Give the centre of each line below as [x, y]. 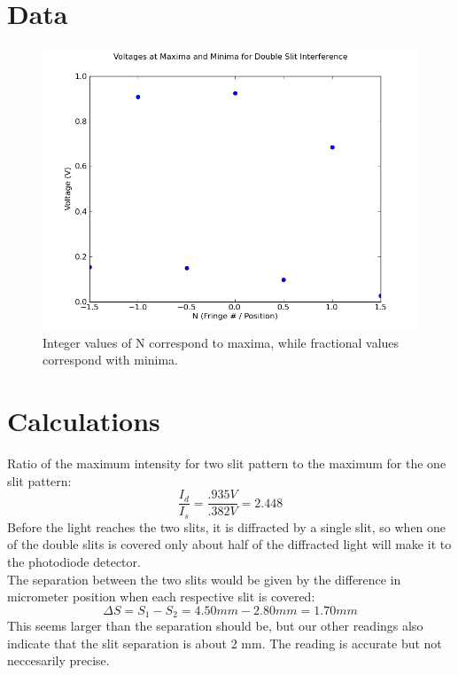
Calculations [84, 421]
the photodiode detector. [74, 561]
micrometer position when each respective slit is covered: [161, 597]
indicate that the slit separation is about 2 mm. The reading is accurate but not [225, 643]
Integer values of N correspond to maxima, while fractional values [221, 342]
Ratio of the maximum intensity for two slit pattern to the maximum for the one [227, 463]
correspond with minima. [111, 360]
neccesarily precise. [58, 660]
